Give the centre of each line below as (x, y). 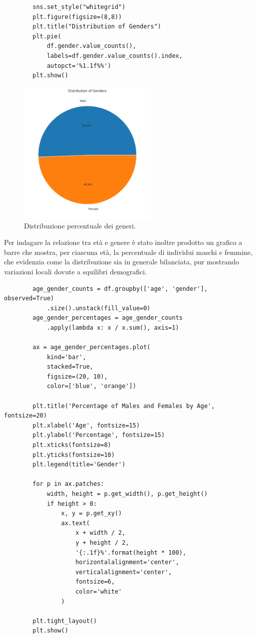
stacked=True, (70, 367)
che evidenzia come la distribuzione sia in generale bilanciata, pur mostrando (122, 262)
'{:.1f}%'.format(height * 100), (131, 552)
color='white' (99, 591)
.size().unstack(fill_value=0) (99, 308)
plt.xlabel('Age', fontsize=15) (86, 425)
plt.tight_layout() (65, 621)
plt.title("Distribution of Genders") (97, 27)
